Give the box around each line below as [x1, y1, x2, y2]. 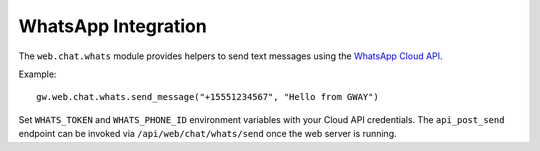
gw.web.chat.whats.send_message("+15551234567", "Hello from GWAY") [36, 91, 379, 103]
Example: [18, 68, 57, 80]
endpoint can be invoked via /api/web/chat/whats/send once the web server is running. [18, 128, 397, 140]
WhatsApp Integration [18, 15, 207, 37]
